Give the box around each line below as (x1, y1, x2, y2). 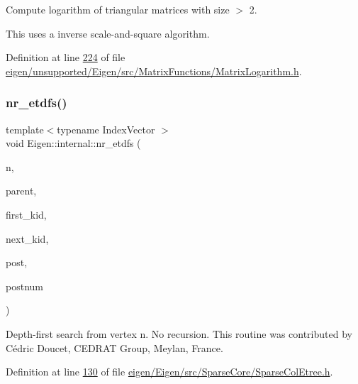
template (6, 121, 44, 136)
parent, (6, 183, 37, 198)
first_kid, (6, 207, 47, 221)
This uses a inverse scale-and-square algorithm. (6, 26, 210, 40)
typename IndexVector (57, 121, 155, 136)
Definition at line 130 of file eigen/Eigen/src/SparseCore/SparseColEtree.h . (6, 364, 333, 379)
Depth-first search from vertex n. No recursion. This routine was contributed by (6, 326, 352, 341)
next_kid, (6, 231, 49, 246)
